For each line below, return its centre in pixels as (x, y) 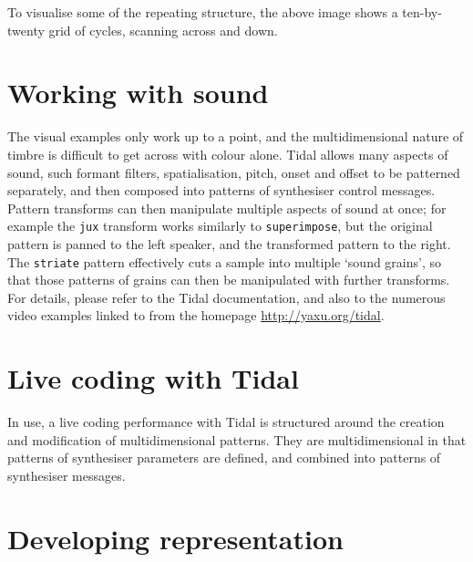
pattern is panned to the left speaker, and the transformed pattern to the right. (229, 243)
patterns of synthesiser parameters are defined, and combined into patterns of (224, 458)
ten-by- (422, 12)
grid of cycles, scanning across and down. (163, 30)
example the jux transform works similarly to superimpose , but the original (220, 226)
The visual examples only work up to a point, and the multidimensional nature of (236, 136)
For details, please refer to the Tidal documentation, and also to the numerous (226, 297)
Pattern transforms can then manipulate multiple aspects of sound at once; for (227, 208)
